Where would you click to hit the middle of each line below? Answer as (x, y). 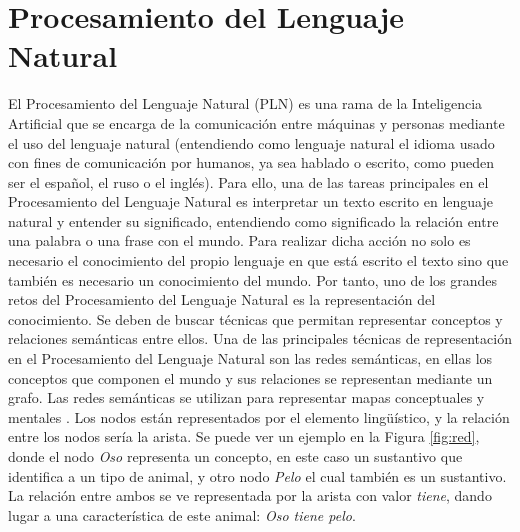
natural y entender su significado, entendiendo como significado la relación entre (253, 220)
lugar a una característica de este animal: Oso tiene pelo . (182, 514)
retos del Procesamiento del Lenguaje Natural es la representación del (222, 299)
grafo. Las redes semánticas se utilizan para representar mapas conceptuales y (246, 397)
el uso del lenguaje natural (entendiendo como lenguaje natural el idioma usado (251, 142)
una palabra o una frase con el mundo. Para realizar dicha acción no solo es (239, 240)
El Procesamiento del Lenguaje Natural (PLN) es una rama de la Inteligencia (245, 103)
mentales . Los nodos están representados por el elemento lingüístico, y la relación (259, 416)
